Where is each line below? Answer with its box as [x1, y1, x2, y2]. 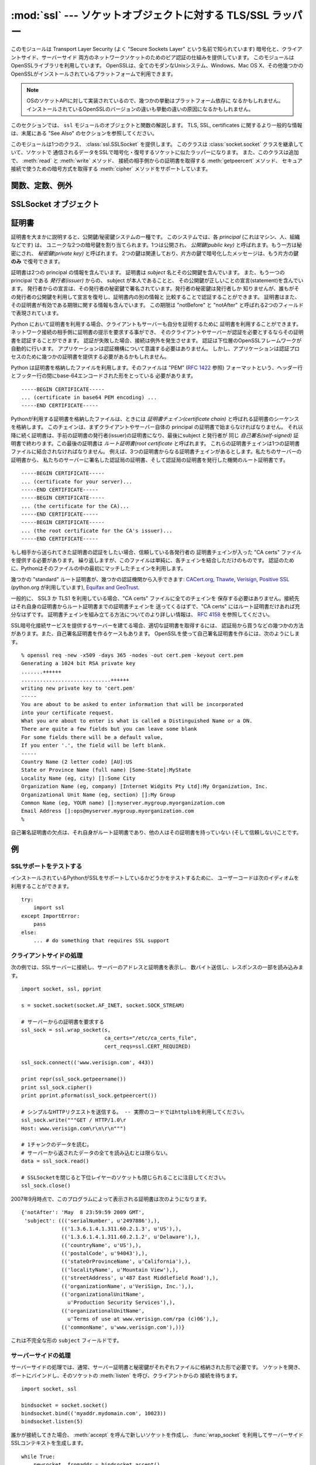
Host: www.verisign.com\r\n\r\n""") [21, 1125, 126, 1132]
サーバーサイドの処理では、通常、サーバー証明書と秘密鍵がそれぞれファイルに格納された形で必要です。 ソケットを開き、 [11, 1364, 304, 1371]
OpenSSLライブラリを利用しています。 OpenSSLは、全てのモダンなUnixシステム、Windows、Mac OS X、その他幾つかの [11, 62, 304, 69]
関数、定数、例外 [11, 180, 73, 190]
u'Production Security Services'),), [67, 1299, 176, 1306]
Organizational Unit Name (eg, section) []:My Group [21, 791, 176, 798]
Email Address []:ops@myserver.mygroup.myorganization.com [21, 808, 194, 815]
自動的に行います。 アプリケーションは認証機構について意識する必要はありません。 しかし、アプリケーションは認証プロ [11, 345, 300, 352]
